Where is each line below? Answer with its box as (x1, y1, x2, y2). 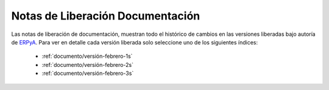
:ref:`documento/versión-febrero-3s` (41, 70, 134, 77)
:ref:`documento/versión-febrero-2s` (41, 61, 134, 68)
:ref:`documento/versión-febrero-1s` (41, 52, 133, 60)
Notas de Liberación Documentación (11, 9, 200, 22)
